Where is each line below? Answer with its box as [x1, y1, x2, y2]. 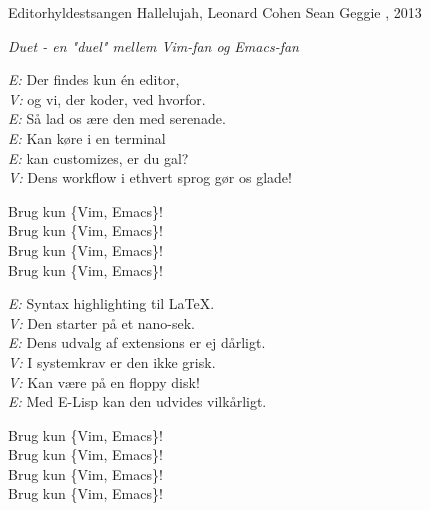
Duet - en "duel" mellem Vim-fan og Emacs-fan [8, 35, 299, 56]
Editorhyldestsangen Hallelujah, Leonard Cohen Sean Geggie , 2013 [8, 2, 422, 22]
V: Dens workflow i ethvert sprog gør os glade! [8, 167, 292, 188]
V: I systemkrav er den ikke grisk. [8, 351, 216, 372]
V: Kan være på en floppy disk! [8, 371, 200, 392]
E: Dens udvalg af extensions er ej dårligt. [8, 332, 266, 353]
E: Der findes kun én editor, [8, 69, 180, 90]
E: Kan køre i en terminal [8, 127, 166, 148]
